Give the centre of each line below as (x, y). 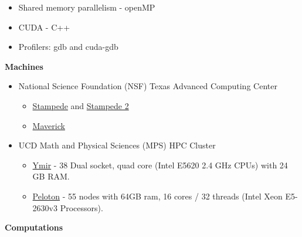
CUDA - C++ (44, 27)
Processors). (82, 207)
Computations (34, 227)
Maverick (49, 125)
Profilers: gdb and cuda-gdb (68, 47)
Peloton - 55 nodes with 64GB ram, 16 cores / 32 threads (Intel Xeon (157, 196)
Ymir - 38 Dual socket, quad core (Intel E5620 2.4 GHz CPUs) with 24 (160, 165)
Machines (24, 66)
